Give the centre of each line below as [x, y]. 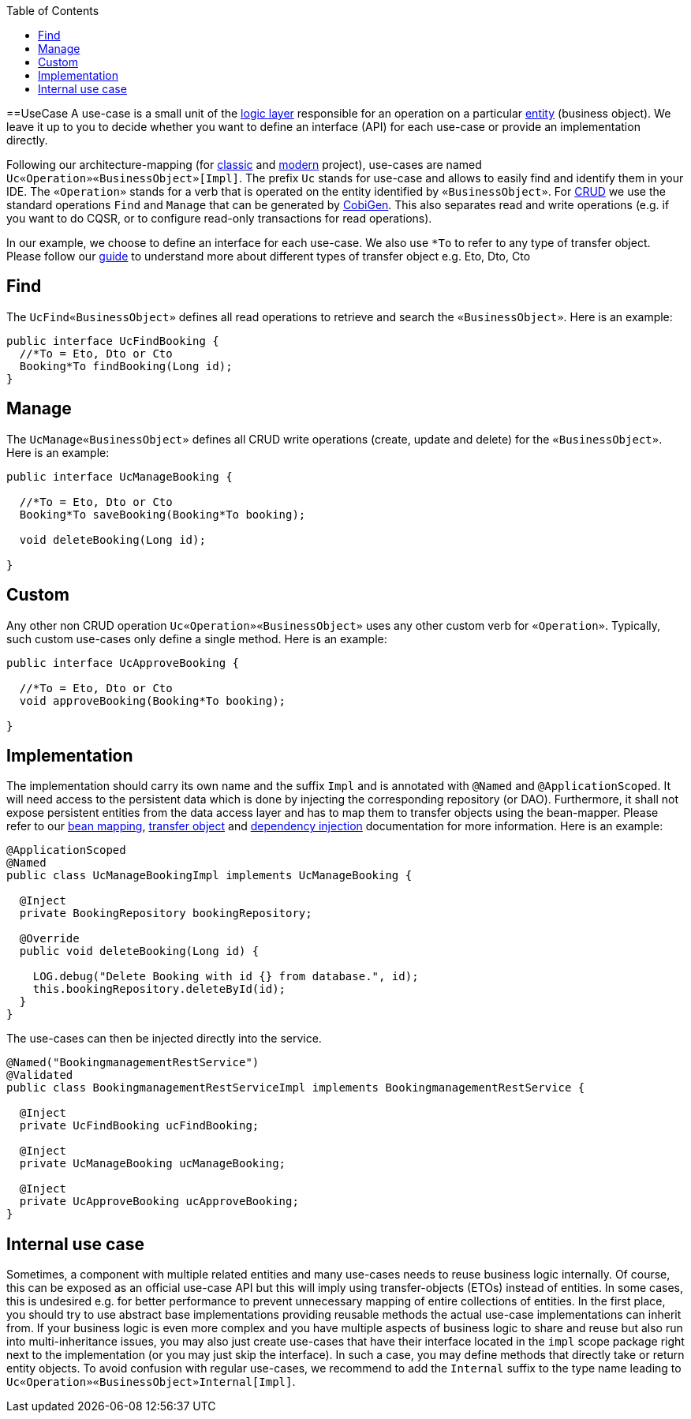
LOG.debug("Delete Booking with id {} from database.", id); [226, 977]
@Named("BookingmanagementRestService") [133, 1063]
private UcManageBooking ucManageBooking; [153, 1164]
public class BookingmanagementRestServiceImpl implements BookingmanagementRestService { [296, 1088]
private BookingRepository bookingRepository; [166, 914]
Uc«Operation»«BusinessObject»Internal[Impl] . [151, 1382]
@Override [49, 939]
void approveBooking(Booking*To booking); [153, 700]
